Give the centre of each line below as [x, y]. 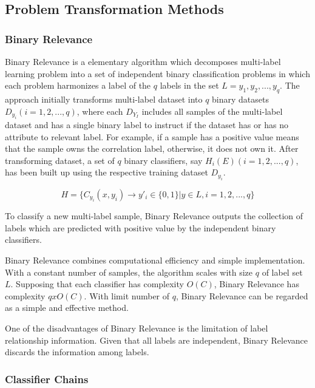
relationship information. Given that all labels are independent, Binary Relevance [157, 340]
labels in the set [189, 85]
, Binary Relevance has [256, 284]
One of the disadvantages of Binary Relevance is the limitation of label [137, 328]
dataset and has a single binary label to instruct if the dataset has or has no [147, 124]
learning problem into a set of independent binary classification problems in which [157, 73]
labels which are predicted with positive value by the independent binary [141, 227]
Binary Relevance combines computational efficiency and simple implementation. [155, 260]
